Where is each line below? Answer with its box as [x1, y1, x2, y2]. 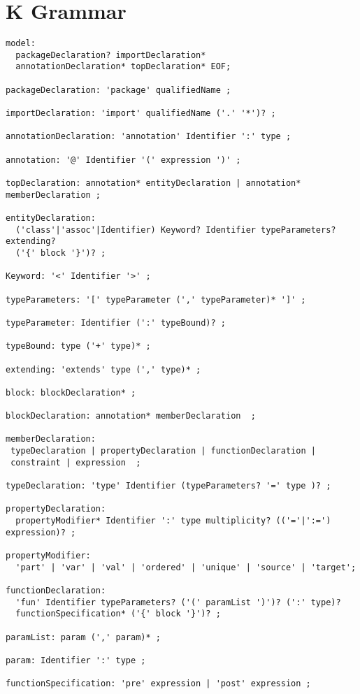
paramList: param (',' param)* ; [6, 632, 161, 642]
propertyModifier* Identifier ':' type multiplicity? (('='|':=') [15, 516, 331, 526]
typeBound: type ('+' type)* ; [6, 341, 151, 352]
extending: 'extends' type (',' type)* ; [6, 364, 201, 375]
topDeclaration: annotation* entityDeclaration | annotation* [6, 178, 301, 188]
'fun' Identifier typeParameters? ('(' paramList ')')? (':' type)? [15, 597, 341, 607]
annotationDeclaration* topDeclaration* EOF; [15, 62, 231, 72]
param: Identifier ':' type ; [6, 655, 146, 665]
